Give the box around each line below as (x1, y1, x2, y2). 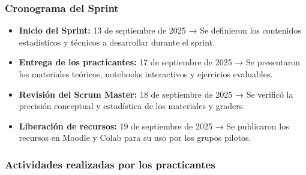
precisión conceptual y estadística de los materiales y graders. (19, 99, 245, 112)
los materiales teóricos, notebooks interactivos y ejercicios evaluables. (19, 68, 273, 80)
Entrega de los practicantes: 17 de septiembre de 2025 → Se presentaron (19, 56, 300, 68)
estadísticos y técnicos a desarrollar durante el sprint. (19, 35, 215, 48)
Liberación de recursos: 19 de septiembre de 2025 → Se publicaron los (19, 119, 289, 132)
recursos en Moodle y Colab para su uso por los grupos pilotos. (19, 131, 251, 144)
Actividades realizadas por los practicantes (5, 156, 215, 171)
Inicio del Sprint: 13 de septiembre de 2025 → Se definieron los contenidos (19, 24, 301, 37)
